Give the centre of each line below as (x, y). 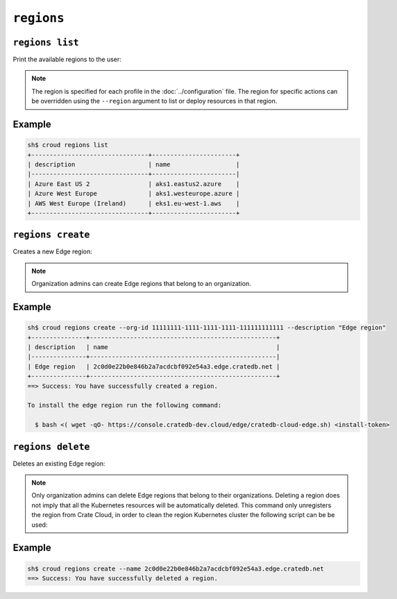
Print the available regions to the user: (67, 60)
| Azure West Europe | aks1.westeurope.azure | (134, 194)
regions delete (51, 447)
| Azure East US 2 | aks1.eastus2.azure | (134, 184)
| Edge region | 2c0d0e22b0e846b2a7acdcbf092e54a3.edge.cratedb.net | (154, 366)
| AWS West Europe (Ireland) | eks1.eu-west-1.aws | (134, 203)
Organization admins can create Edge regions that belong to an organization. (141, 284)
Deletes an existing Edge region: (59, 463)
